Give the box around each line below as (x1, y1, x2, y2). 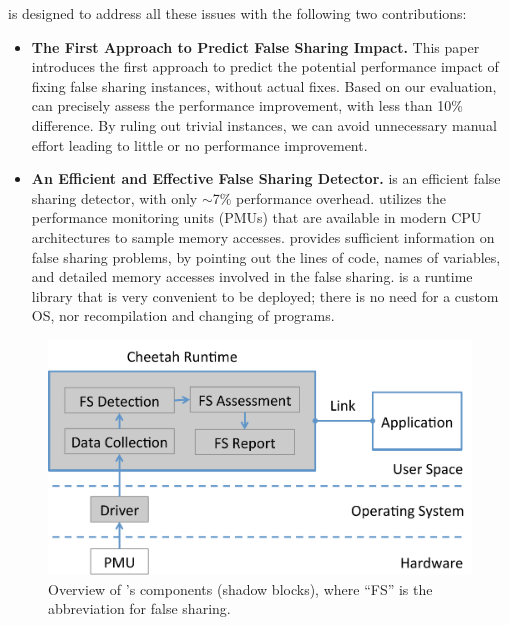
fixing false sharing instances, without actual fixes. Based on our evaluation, (31, 75, 497, 96)
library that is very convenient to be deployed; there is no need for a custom (31, 285, 499, 306)
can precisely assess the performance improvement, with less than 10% (31, 95, 463, 116)
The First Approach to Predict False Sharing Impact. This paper (31, 36, 480, 57)
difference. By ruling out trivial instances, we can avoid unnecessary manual (31, 114, 497, 135)
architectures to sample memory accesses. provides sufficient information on (31, 226, 495, 247)
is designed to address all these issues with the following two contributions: (8, 3, 467, 23)
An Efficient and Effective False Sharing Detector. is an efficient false (31, 168, 501, 189)
